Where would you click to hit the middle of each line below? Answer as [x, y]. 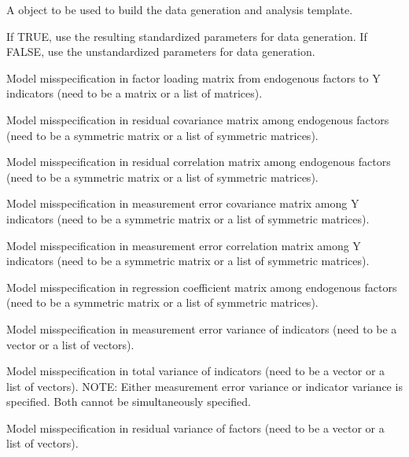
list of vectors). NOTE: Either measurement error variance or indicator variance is [204, 386]
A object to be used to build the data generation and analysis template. [180, 9]
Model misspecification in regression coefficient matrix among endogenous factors [202, 287]
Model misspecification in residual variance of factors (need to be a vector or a [195, 428]
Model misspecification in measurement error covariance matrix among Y [183, 203]
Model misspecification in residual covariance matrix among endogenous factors [198, 119]
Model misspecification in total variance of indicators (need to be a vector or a [196, 371]
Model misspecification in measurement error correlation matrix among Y [184, 245]
